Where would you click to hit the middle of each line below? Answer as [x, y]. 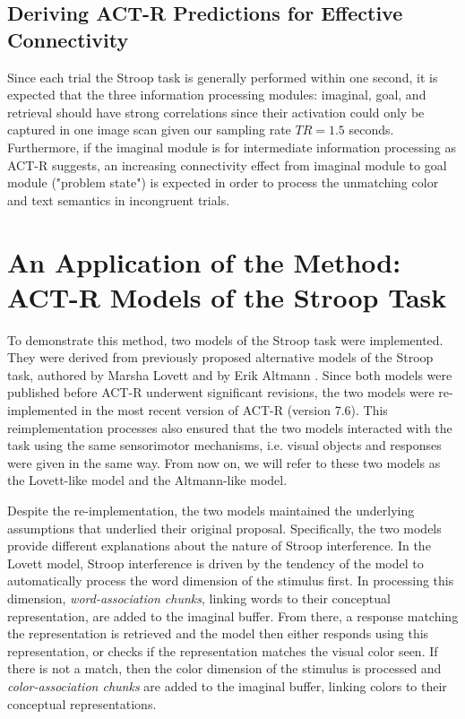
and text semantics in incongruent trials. [119, 199]
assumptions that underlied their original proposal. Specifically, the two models [224, 528]
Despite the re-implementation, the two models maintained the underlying [211, 510]
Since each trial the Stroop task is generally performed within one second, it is [223, 77]
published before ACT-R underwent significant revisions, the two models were [221, 392]
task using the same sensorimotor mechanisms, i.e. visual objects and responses [224, 445]
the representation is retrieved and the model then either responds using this [218, 633]
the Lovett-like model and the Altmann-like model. [147, 480]
